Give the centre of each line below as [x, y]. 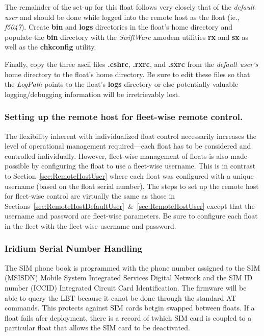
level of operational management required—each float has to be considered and [128, 146]
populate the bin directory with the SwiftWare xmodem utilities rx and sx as [126, 37]
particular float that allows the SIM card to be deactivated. [97, 328]
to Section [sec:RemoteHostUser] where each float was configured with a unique [129, 175]
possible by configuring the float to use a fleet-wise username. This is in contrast [130, 166]
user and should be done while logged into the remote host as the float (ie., [122, 17]
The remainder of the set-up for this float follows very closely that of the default [130, 7]
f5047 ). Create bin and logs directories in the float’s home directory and [118, 27]
